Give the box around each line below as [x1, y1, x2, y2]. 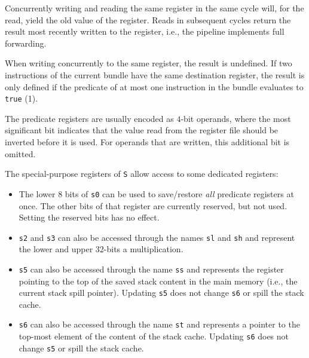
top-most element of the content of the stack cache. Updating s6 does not [19, 330, 289, 342]
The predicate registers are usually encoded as [5, 112, 174, 124]
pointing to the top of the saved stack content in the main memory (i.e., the [19, 274, 298, 287]
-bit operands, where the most [180, 112, 291, 124]
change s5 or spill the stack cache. [19, 341, 144, 354]
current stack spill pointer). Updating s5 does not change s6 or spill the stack [19, 286, 304, 299]
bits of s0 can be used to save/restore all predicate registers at [65, 187, 294, 200]
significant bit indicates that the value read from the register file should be [5, 124, 279, 136]
